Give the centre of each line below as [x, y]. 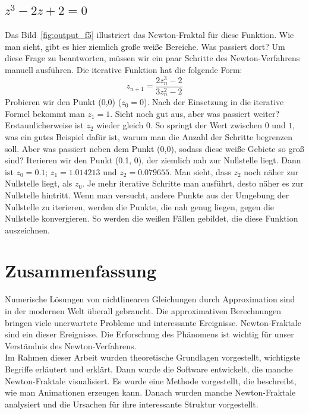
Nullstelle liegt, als [39, 183]
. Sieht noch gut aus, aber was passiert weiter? [195, 113]
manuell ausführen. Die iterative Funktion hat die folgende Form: [124, 69]
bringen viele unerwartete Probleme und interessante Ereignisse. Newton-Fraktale [153, 322]
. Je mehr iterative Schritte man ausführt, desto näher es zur [193, 183]
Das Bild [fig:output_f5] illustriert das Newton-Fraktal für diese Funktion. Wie [149, 35]
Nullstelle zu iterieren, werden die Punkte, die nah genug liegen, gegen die [140, 206]
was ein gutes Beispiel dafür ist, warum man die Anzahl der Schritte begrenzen [149, 136]
